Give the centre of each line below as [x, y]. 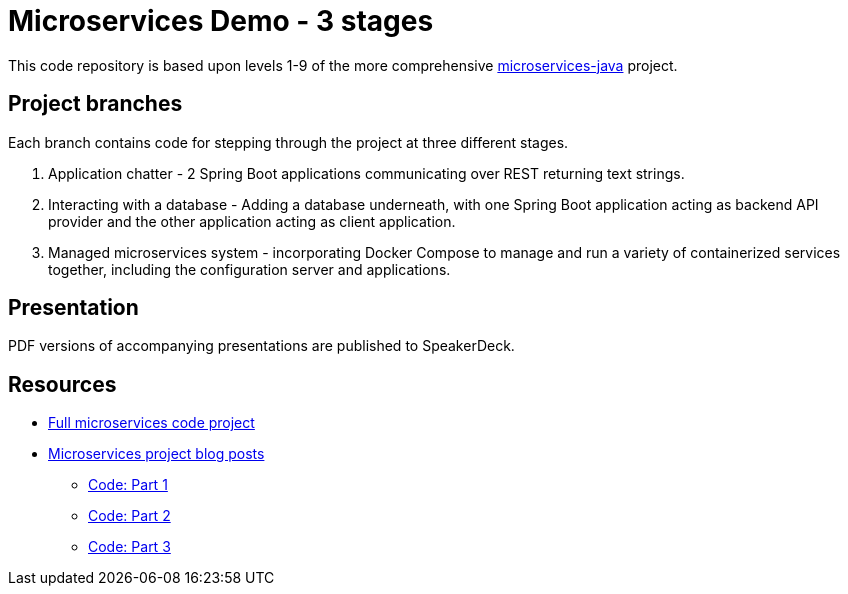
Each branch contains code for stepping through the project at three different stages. [288, 142]
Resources [62, 384]
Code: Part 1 [128, 485]
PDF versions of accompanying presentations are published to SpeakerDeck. [261, 346]
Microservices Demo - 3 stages [221, 21]
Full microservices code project [151, 423]
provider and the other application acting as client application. [252, 221]
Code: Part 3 [129, 547]
